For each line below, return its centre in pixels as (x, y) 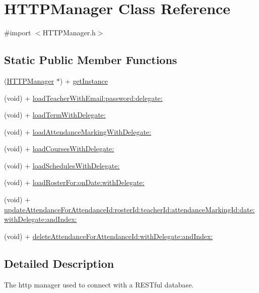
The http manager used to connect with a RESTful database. (99, 284)
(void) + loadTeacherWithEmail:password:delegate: (83, 98)
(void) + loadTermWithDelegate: (55, 115)
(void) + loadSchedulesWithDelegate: (62, 165)
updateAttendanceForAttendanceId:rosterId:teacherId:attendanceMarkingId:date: (129, 209)
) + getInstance (84, 80)
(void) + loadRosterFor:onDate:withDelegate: (74, 182)
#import (18, 33)
